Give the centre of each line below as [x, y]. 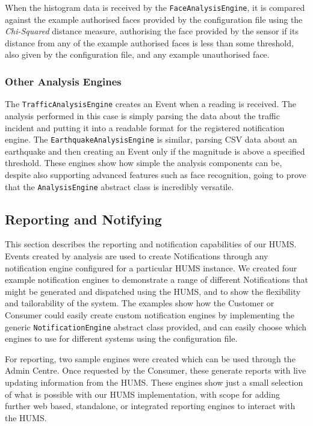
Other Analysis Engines [63, 81]
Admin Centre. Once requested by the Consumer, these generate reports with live [156, 370]
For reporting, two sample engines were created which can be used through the [150, 358]
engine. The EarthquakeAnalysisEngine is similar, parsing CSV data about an [151, 139]
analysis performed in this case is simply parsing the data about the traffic [142, 115]
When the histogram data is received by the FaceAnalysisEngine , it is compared [155, 7]
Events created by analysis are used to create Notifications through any [137, 255]
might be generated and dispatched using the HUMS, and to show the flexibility [153, 291]
